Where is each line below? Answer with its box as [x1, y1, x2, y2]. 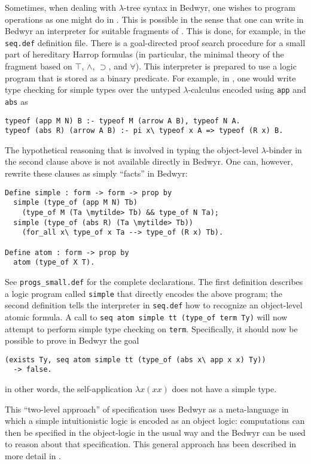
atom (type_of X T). [13, 258, 95, 267]
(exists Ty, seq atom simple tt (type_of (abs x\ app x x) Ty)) [5, 355, 266, 364]
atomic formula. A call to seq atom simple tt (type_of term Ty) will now [5, 310, 288, 323]
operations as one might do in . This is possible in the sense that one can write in [5, 13, 304, 25]
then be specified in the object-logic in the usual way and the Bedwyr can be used [5, 426, 306, 438]
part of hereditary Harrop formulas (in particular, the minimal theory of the [5, 48, 284, 60]
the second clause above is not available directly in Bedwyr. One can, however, [5, 155, 293, 168]
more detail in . [5, 450, 62, 462]
